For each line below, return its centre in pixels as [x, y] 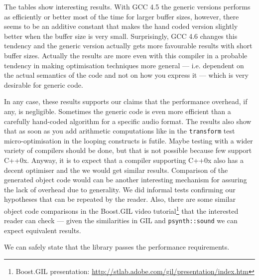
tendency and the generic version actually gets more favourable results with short [128, 46]
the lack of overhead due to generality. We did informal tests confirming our [120, 189]
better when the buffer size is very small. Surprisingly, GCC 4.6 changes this [121, 36]
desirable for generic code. [44, 84]
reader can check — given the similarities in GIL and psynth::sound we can [121, 220]
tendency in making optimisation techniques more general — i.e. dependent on [124, 65]
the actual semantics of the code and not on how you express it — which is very [126, 75]
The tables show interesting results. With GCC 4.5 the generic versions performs [127, 6]
